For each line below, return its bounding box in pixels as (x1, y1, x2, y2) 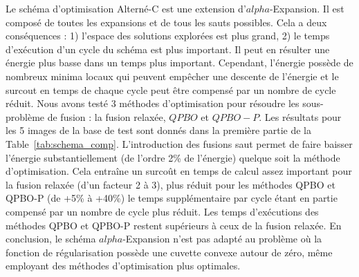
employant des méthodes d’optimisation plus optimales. (6, 258, 241, 273)
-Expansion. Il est (269, 1, 344, 15)
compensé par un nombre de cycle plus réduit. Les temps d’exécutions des (6, 204, 319, 218)
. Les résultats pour (259, 109, 342, 124)
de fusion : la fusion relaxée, (47, 109, 166, 124)
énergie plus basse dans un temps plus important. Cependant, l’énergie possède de (6, 55, 353, 70)
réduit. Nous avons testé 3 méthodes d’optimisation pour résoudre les (6, 96, 300, 111)
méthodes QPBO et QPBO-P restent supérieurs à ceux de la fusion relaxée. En (6, 218, 342, 232)
